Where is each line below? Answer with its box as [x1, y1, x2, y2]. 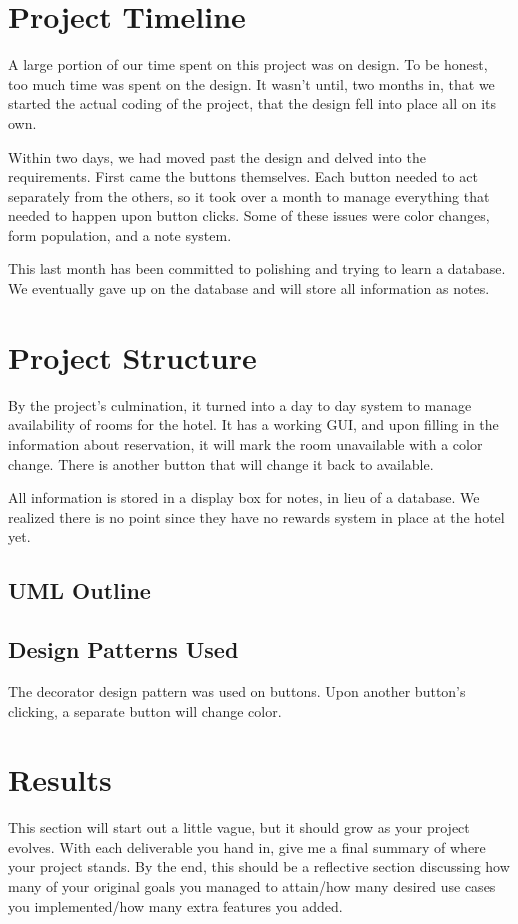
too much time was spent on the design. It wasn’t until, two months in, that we [8, 73, 495, 94]
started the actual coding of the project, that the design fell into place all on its [8, 93, 496, 114]
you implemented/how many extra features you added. [8, 895, 343, 916]
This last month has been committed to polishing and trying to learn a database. [8, 258, 506, 279]
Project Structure [8, 336, 257, 377]
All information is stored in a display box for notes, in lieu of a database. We [8, 487, 480, 508]
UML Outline [8, 575, 151, 606]
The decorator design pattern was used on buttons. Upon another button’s [8, 680, 466, 701]
